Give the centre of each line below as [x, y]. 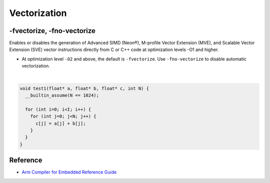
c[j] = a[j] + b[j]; [61, 123]
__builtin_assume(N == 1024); [62, 95]
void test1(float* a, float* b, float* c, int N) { [84, 88]
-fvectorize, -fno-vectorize [52, 31]
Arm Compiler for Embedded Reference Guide [69, 172]
